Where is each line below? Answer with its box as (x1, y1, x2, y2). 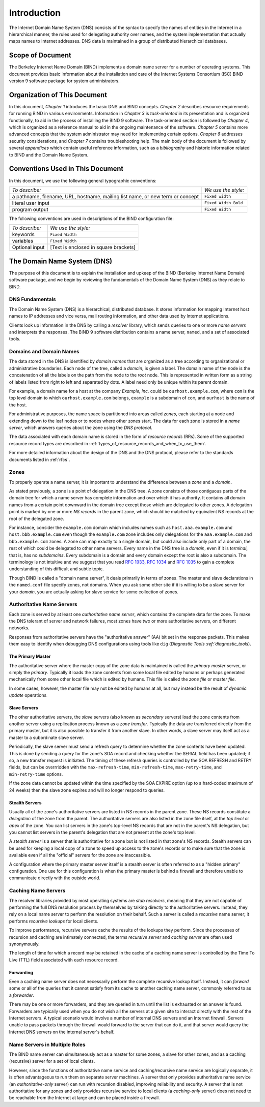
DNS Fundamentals (9, 296, 56, 303)
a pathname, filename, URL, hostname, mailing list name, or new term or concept (12, 193, 199, 200)
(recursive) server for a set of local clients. (9, 1058, 95, 1064)
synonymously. (9, 941, 40, 947)
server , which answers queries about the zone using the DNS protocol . (9, 425, 152, 430)
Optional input (12, 244, 45, 251)
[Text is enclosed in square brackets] (50, 244, 136, 251)
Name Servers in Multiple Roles (9, 1041, 86, 1048)
